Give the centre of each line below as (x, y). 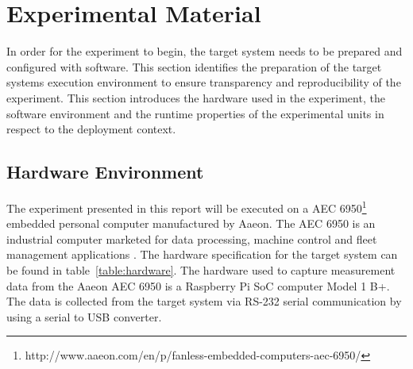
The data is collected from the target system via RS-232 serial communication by (204, 301)
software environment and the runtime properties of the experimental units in (195, 113)
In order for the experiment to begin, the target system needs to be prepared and (205, 51)
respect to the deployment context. (91, 129)
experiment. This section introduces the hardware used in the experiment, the (196, 97)
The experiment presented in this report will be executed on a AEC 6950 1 (187, 206)
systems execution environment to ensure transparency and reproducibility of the (204, 82)
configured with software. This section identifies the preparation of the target (194, 66)
